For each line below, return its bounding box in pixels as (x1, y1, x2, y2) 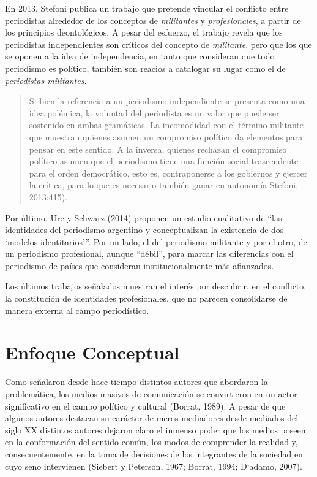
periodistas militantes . (5, 74, 87, 86)
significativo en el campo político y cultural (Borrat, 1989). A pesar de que (5, 399, 286, 412)
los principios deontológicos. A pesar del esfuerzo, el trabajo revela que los (5, 26, 283, 39)
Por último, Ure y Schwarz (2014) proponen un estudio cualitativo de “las (5, 211, 282, 224)
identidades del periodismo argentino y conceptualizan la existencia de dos (5, 223, 284, 236)
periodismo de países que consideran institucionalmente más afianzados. (5, 259, 274, 272)
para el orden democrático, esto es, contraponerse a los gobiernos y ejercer (29, 166, 308, 179)
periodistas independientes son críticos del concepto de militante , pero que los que (5, 37, 312, 50)
